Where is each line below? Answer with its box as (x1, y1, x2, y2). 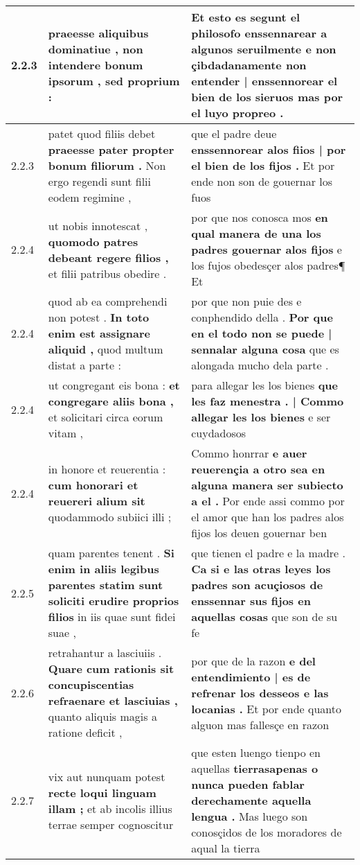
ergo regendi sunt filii (48, 173, 152, 189)
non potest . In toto (48, 309, 150, 325)
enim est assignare (48, 325, 150, 341)
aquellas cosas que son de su (191, 609, 338, 624)
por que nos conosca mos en (191, 209, 328, 225)
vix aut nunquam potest (48, 768, 165, 785)
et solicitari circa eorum (48, 409, 163, 425)
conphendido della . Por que (191, 309, 333, 325)
